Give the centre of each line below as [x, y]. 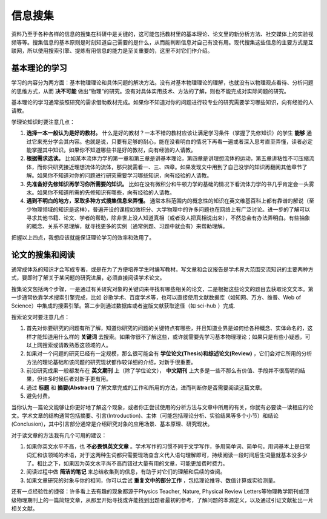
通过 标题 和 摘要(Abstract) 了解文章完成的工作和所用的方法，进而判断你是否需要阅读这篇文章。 [146, 387]
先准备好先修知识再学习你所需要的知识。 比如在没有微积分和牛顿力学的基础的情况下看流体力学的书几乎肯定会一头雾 [170, 184]
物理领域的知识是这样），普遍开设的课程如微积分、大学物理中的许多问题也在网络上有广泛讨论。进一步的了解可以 [170, 209]
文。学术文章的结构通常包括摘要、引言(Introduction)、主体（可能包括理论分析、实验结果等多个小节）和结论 [145, 416]
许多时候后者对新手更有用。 [77, 379]
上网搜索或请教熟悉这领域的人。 [71, 345]
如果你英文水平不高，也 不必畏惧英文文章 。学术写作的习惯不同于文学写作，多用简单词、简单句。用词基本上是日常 [168, 446]
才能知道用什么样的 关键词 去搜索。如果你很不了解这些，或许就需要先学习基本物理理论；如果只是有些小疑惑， [168, 337]
